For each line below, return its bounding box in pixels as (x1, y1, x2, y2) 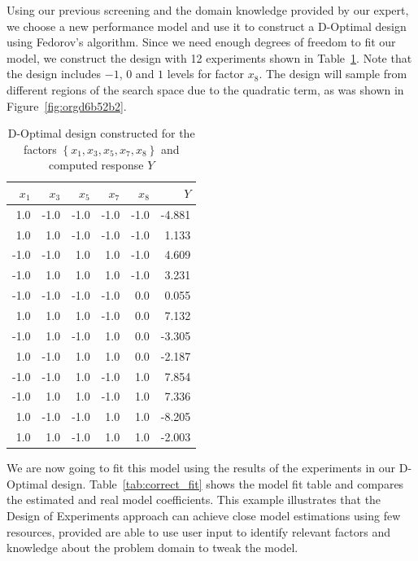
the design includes (7, 65, 102, 82)
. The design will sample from (259, 65, 407, 82)
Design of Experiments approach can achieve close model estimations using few (7, 506, 401, 524)
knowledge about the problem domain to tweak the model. (7, 539, 298, 556)
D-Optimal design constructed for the (7, 125, 195, 142)
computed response (49, 156, 144, 173)
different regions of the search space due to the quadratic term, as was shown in (7, 81, 404, 98)
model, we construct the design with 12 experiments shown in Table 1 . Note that (7, 49, 412, 66)
